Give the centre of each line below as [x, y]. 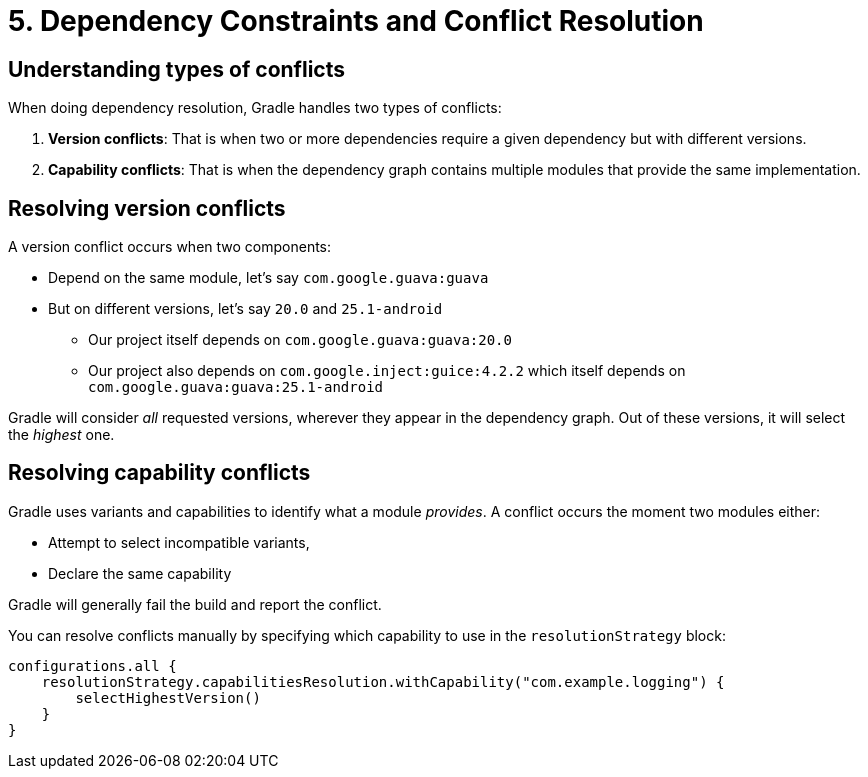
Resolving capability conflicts [159, 473]
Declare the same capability [140, 573]
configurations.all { [92, 665]
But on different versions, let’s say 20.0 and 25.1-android [245, 309]
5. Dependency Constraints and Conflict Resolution [356, 21]
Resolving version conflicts [147, 208]
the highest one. [61, 435]
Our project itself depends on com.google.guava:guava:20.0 [300, 340]
